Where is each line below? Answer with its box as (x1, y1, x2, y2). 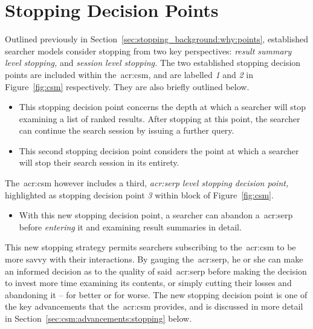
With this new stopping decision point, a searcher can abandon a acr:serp (19, 209, 293, 221)
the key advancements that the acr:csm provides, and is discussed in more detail (5, 300, 303, 313)
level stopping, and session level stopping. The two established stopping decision (5, 56, 301, 69)
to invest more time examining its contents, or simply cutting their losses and (5, 276, 292, 289)
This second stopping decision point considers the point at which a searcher (19, 144, 299, 157)
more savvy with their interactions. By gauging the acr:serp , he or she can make (5, 253, 303, 265)
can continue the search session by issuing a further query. (19, 124, 234, 137)
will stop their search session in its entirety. (19, 156, 179, 169)
